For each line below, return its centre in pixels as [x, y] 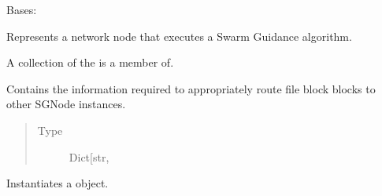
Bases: [22, 9]
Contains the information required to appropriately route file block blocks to [191, 88]
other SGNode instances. [66, 104]
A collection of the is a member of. [90, 62]
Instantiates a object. [57, 183]
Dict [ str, [89, 156]
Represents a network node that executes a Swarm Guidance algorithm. [179, 36]
